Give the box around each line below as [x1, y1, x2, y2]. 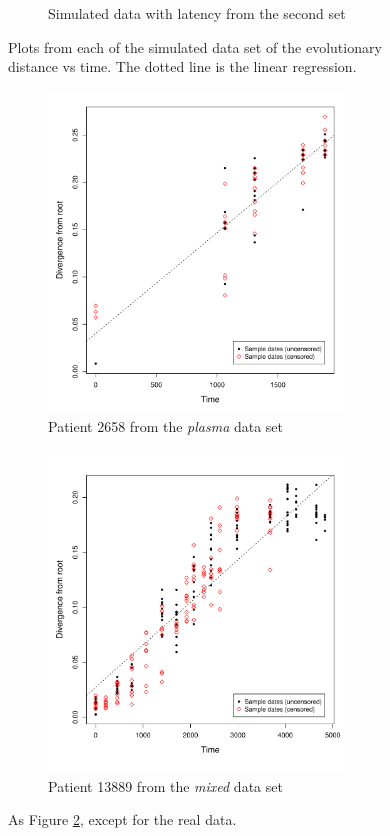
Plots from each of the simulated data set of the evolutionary [8, 36, 382, 57]
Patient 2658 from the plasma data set [48, 415, 284, 436]
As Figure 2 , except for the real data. [8, 809, 237, 830]
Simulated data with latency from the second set [48, 3, 346, 23]
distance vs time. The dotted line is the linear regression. [8, 56, 357, 77]
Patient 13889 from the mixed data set [48, 775, 283, 796]
